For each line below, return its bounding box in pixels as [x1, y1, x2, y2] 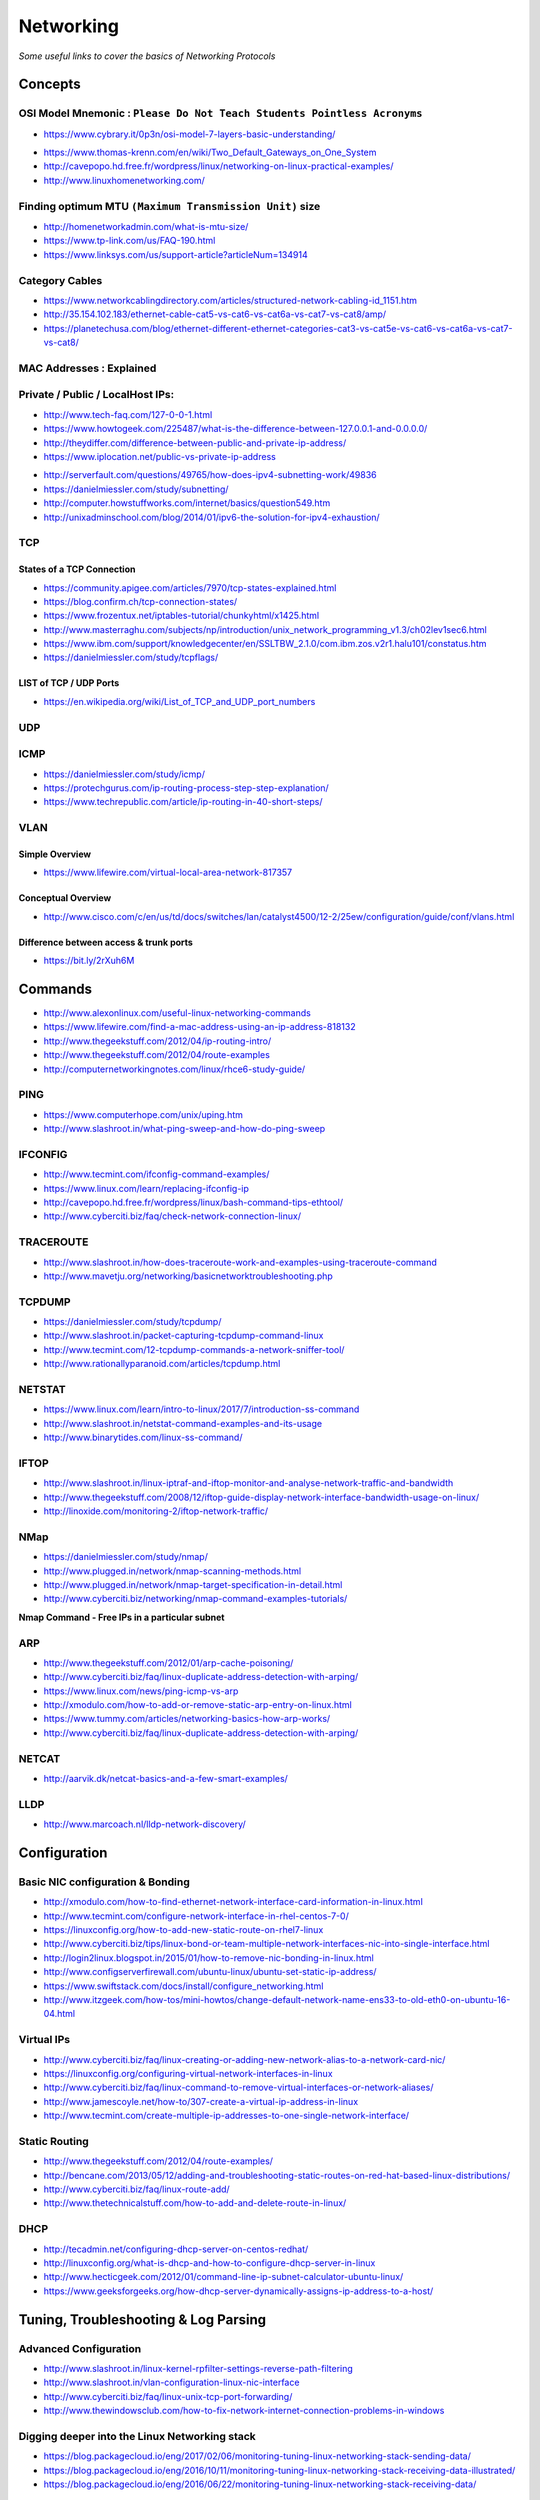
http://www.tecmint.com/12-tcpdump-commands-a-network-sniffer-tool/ [43, 1343, 345, 1355]
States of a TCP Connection [18, 563, 136, 575]
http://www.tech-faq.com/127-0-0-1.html [43, 408, 213, 420]
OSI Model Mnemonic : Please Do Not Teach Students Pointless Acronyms [18, 106, 423, 120]
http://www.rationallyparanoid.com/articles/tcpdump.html [43, 1358, 281, 1370]
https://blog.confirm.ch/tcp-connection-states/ [43, 595, 238, 607]
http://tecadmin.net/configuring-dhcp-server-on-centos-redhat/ [43, 2243, 309, 2255]
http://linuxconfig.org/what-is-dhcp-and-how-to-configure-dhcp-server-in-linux [43, 2256, 376, 2269]
